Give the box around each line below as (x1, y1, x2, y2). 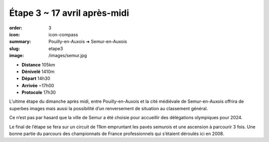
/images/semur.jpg (48, 53, 87, 59)
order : (9, 25, 22, 31)
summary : (9, 39, 31, 45)
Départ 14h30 (21, 75, 51, 81)
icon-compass (48, 31, 78, 37)
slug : (9, 45, 20, 52)
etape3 (48, 45, 63, 52)
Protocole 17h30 (21, 89, 56, 95)
